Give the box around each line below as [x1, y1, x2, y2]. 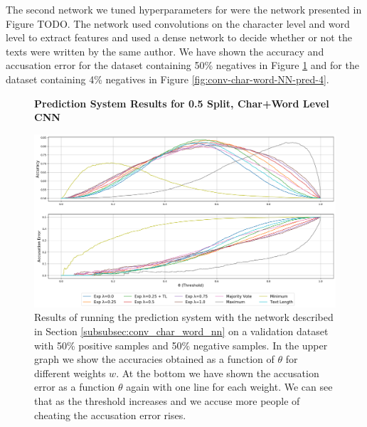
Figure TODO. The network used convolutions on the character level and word [6, 16, 350, 31]
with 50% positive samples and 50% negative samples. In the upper [34, 337, 328, 352]
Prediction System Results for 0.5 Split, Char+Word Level [34, 95, 329, 110]
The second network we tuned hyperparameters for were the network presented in [6, 2, 362, 16]
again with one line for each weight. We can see [126, 379, 333, 394]
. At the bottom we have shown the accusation [116, 365, 319, 380]
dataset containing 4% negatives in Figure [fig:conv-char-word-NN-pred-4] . [6, 71, 329, 86]
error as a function [34, 379, 115, 394]
